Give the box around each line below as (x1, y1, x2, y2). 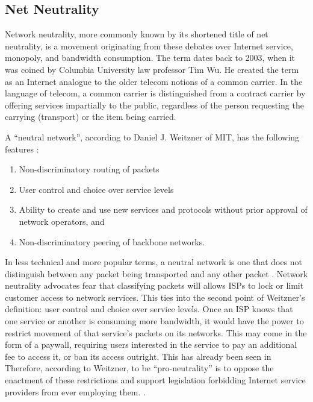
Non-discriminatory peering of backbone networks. (19, 235, 205, 248)
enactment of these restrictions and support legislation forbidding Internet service (5, 374, 306, 386)
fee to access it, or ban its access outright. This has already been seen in (5, 350, 271, 362)
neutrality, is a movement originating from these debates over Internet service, (5, 39, 293, 52)
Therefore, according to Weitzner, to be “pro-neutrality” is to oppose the (5, 362, 274, 374)
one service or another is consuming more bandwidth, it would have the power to (5, 315, 304, 327)
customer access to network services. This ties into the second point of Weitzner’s (5, 291, 305, 303)
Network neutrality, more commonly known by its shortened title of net (5, 28, 268, 40)
